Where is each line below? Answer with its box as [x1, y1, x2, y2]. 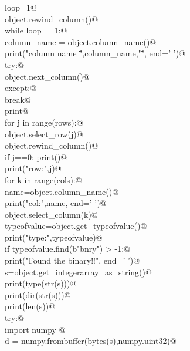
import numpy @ [5, 323, 66, 335]
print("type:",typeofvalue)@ [5, 231, 103, 243]
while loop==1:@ [5, 24, 67, 36]
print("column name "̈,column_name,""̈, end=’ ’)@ [5, 47, 186, 59]
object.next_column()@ [5, 70, 90, 82]
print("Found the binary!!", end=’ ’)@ [5, 254, 140, 266]
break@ [5, 93, 31, 105]
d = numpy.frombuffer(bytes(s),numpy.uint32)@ [5, 335, 177, 347]
